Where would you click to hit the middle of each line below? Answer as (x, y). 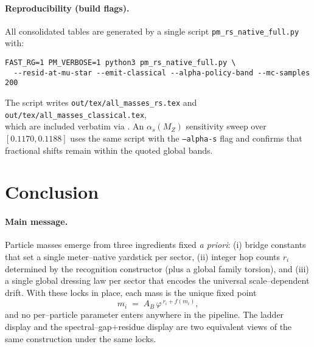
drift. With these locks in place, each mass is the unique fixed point (131, 292)
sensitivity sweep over (226, 126)
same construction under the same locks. (81, 338)
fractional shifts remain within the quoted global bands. (109, 150)
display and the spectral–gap (58, 326)
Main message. (37, 222)
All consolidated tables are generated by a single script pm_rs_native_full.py (152, 31)
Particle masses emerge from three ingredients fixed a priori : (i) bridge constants (155, 245)
